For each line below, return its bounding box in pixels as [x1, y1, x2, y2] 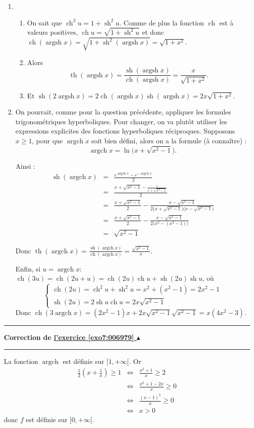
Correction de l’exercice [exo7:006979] [4, 332, 134, 342]
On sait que [27, 17, 62, 27]
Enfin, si [15, 263, 41, 273]
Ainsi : [15, 160, 35, 171]
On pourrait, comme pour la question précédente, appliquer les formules [15, 107, 231, 117]
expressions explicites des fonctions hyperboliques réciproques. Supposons [15, 126, 235, 136]
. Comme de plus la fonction [119, 17, 204, 27]
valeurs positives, [27, 27, 78, 37]
